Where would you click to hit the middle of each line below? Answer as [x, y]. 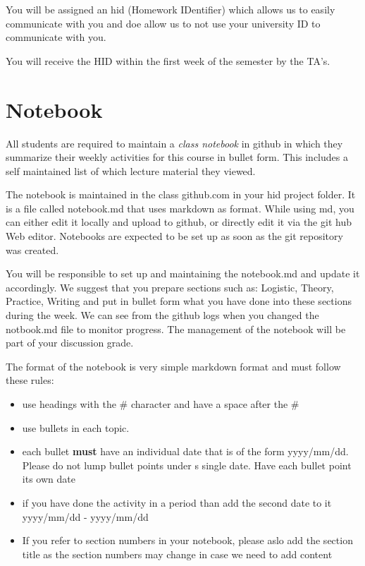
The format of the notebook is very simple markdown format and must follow [173, 366]
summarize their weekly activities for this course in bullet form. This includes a [177, 157]
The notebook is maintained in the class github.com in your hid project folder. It [181, 194]
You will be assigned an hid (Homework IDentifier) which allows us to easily [171, 9]
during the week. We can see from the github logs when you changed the [162, 315]
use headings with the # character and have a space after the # [161, 404]
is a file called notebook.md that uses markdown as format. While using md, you [180, 208]
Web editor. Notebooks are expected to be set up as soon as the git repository [174, 236]
